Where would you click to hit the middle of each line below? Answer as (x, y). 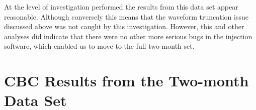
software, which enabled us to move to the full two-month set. (99, 46)
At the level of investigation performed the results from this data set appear (121, 7)
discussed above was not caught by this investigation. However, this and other (124, 26)
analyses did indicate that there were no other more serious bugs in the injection (128, 36)
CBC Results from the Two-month (126, 81)
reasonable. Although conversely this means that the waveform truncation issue (126, 16)
